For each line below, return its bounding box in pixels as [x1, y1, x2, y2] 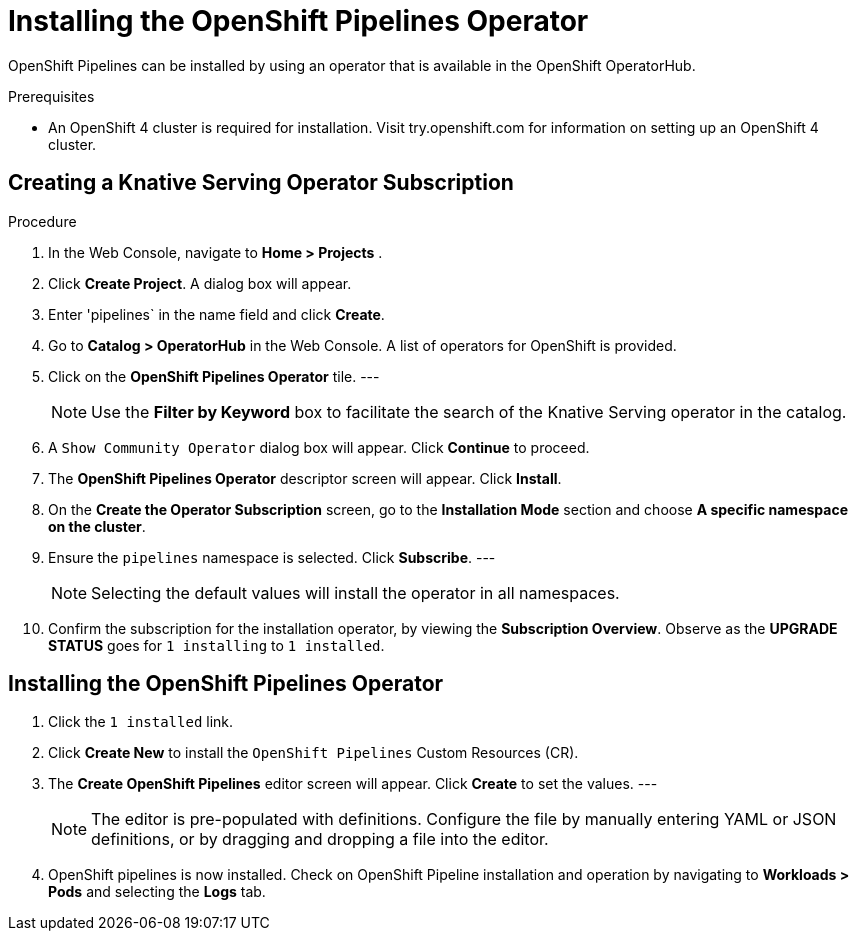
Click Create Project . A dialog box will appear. [48, 274, 352, 292]
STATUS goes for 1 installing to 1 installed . [48, 636, 385, 654]
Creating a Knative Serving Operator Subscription [8, 170, 514, 196]
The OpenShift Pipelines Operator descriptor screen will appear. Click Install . [48, 469, 562, 487]
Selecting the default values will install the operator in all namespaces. [91, 582, 620, 603]
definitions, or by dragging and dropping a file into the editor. [91, 829, 549, 850]
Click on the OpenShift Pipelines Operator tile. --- [48, 367, 380, 385]
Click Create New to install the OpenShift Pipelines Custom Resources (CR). [48, 744, 579, 762]
